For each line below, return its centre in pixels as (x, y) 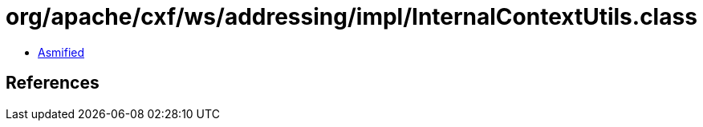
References (53, 83)
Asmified (61, 52)
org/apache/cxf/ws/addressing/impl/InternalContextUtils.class (351, 17)
